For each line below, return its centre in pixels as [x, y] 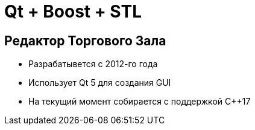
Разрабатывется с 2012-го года [93, 64]
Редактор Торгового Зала [85, 41]
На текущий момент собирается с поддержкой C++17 [140, 102]
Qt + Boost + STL [73, 11]
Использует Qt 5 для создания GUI [100, 83]
